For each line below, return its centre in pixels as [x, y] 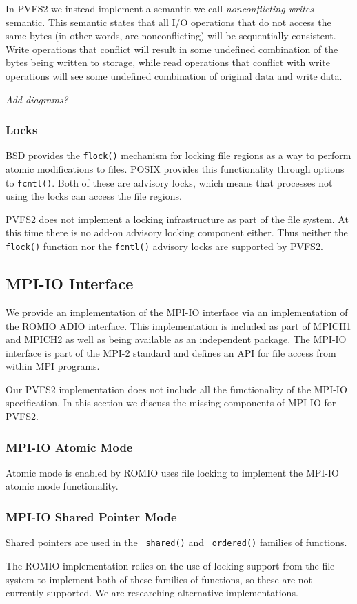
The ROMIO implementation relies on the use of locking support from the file [170, 565]
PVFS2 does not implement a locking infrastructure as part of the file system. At [177, 219]
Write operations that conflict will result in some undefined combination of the [172, 49]
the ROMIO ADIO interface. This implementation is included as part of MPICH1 [178, 325]
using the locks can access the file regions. [94, 196]
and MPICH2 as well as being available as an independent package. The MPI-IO [176, 339]
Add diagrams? [37, 99]
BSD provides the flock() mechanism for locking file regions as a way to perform [178, 155]
